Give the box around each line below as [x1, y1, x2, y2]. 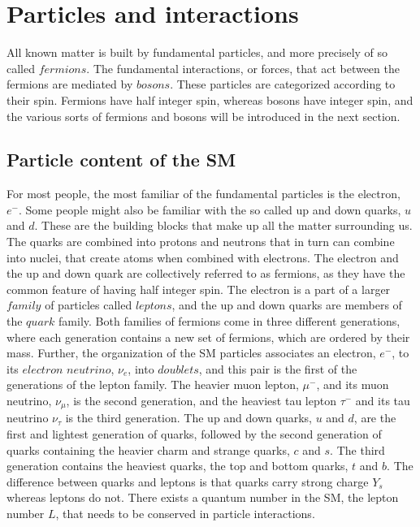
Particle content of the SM [6, 147, 236, 172]
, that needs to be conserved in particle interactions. [55, 505, 315, 522]
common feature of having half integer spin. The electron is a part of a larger [6, 280, 391, 297]
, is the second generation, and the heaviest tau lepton [66, 392, 336, 409]
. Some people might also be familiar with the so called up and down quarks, [18, 201, 401, 218]
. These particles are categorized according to [170, 76, 396, 93]
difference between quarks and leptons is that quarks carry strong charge [6, 473, 369, 490]
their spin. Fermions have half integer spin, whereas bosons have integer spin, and [6, 91, 414, 108]
